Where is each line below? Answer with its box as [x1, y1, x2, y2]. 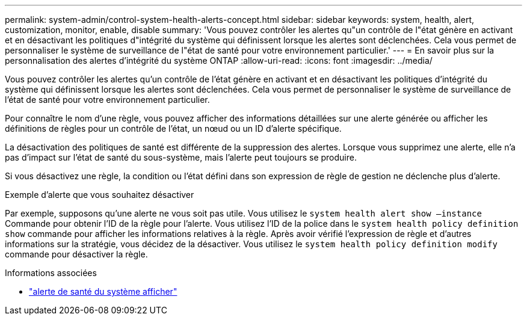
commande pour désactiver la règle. [5, 249, 148, 259]
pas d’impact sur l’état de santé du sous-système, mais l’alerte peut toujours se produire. [5, 152, 357, 162]
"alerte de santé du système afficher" [29, 286, 177, 297]
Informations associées [5, 268, 97, 278]
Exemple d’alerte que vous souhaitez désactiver [5, 189, 194, 200]
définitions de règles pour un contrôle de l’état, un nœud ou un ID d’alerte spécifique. [5, 123, 342, 134]
